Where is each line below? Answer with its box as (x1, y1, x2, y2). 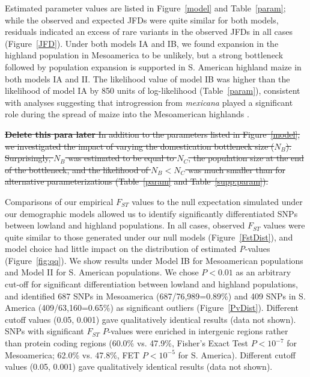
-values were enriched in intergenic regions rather (108, 325, 288, 337)
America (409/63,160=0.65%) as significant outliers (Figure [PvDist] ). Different (5, 301, 299, 314)
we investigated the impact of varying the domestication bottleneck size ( (5, 139, 275, 152)
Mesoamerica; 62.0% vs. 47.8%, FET (5, 348, 140, 361)
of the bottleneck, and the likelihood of (5, 163, 148, 176)
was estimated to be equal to (68, 152, 174, 164)
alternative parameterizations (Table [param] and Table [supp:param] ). (5, 175, 269, 188)
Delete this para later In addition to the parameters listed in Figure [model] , (5, 127, 300, 140)
